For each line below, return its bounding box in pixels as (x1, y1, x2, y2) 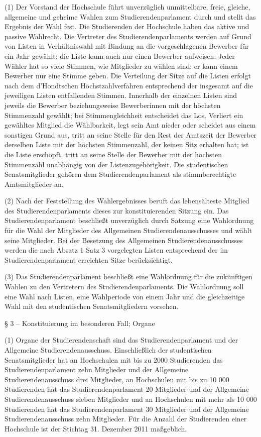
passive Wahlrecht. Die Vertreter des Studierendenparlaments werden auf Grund (5, 31, 251, 41)
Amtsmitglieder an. (5, 178, 64, 189)
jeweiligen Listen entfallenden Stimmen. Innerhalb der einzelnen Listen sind (5, 90, 237, 100)
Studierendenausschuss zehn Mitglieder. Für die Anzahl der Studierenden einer (5, 413, 247, 424)
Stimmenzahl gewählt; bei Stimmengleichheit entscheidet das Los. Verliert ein (5, 110, 243, 120)
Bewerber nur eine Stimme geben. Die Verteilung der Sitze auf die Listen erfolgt (5, 70, 251, 81)
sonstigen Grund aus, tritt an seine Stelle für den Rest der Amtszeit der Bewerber (5, 129, 257, 140)
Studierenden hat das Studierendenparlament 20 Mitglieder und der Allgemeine (5, 384, 249, 394)
